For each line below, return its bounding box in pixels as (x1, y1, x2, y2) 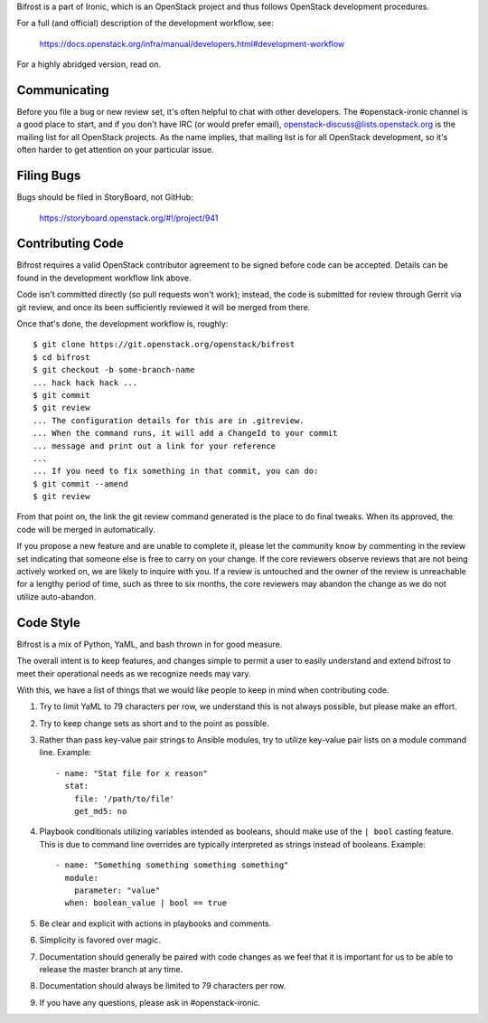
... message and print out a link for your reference (33, 440, 276, 451)
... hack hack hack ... (33, 377, 138, 388)
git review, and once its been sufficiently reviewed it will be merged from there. (16, 301, 311, 312)
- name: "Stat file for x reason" (55, 768, 208, 778)
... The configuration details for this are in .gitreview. (33, 415, 305, 425)
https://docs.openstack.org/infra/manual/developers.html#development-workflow (39, 38, 345, 49)
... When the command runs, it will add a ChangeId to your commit (33, 428, 338, 439)
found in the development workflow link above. (16, 272, 192, 283)
